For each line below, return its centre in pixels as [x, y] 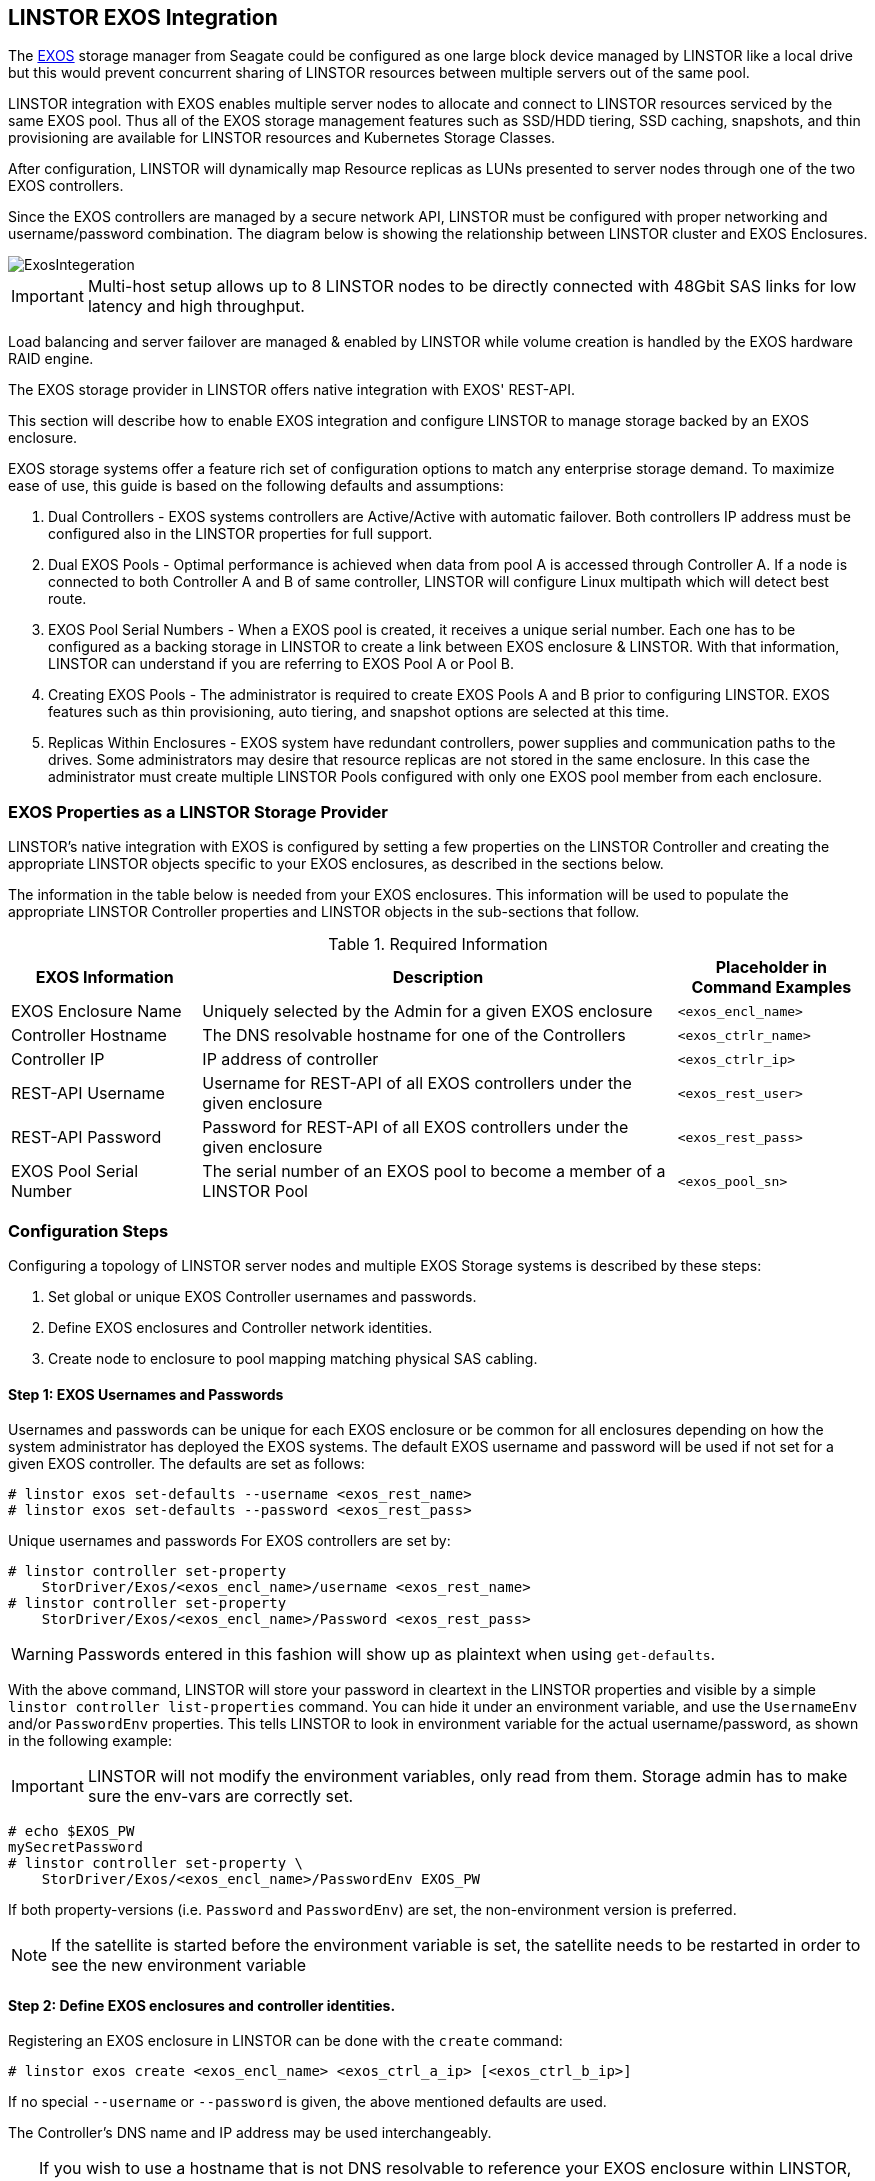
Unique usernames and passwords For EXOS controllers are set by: [229, 1541]
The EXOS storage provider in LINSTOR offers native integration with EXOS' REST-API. [292, 390]
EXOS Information [104, 977]
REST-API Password [86, 1137]
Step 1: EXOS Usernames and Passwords [146, 1394]
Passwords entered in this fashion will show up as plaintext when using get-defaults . [396, 1654]
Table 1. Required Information [438, 944]
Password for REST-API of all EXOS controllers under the [415, 1127]
